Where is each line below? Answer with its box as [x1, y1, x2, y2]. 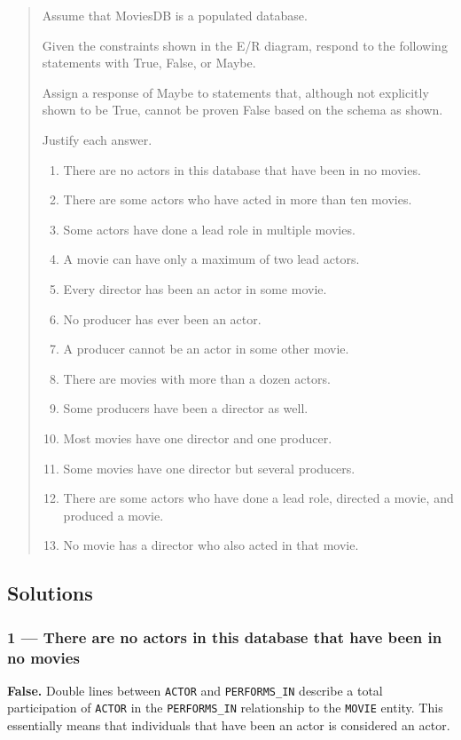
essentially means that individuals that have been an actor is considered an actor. [7, 716, 450, 735]
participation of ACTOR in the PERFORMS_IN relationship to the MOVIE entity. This [7, 698, 443, 717]
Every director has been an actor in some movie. [63, 279, 327, 298]
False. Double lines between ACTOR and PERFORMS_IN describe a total [7, 680, 383, 699]
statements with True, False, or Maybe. [42, 53, 256, 72]
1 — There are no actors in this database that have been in [7, 625, 442, 648]
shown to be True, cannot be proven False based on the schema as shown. [42, 100, 443, 119]
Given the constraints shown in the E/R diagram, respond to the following [42, 36, 448, 54]
